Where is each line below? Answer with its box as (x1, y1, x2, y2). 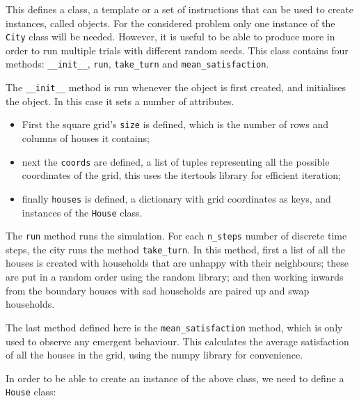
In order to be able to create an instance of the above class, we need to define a (6, 370, 344, 385)
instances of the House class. (22, 205, 143, 219)
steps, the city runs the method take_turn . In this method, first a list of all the (6, 242, 346, 256)
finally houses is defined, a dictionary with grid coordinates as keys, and (22, 191, 331, 205)
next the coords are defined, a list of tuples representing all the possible (22, 154, 330, 168)
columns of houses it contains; (22, 131, 150, 145)
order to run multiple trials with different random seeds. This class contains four (6, 42, 349, 57)
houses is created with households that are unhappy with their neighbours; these (6, 255, 349, 270)
